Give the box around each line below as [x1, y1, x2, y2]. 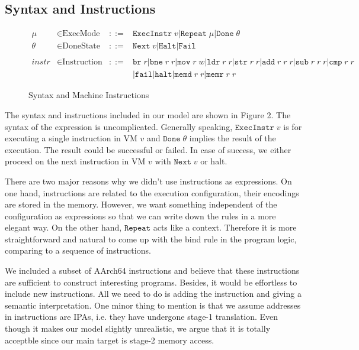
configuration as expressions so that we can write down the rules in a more [5, 209, 276, 222]
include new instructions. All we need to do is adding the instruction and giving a [5, 287, 302, 300]
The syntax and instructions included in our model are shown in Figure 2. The [5, 108, 291, 121]
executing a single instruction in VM [5, 132, 137, 144]
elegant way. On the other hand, [5, 221, 122, 234]
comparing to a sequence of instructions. [5, 244, 151, 257]
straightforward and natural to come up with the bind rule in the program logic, [5, 232, 297, 245]
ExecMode [62, 30, 100, 38]
